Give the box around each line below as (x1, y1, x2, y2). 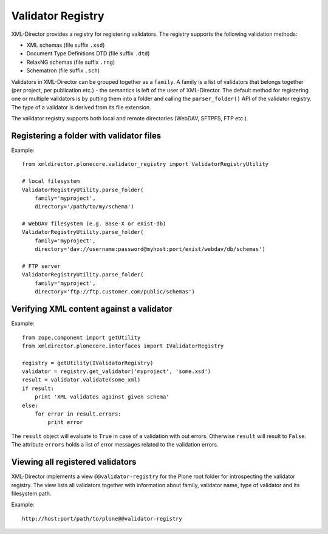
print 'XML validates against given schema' (34, 394, 169, 400)
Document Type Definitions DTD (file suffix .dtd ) (26, 50, 150, 57)
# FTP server (22, 263, 61, 270)
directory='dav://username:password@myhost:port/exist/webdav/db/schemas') (34, 246, 265, 253)
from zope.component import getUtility (22, 334, 141, 341)
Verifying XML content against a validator (11, 304, 173, 314)
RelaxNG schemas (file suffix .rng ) (26, 58, 115, 66)
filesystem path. (11, 490, 52, 497)
